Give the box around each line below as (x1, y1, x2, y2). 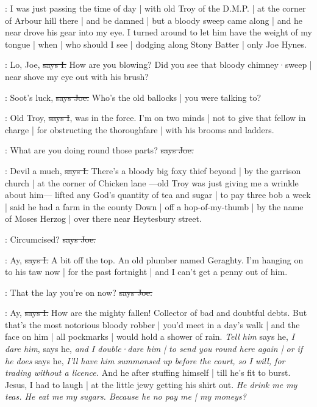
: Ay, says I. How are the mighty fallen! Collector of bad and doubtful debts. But (5, 306, 307, 319)
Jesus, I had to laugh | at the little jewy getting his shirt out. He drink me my (5, 378, 297, 391)
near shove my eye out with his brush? (5, 70, 149, 82)
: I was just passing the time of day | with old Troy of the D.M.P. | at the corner (5, 2, 306, 14)
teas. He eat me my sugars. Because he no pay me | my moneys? (5, 390, 246, 403)
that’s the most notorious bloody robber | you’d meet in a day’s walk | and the (5, 318, 300, 331)
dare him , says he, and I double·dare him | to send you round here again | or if (5, 342, 303, 355)
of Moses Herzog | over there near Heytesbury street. (5, 212, 202, 225)
